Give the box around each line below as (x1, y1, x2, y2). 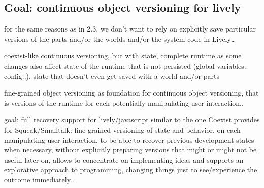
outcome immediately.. (4, 174, 74, 184)
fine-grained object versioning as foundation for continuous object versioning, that (4, 87, 259, 98)
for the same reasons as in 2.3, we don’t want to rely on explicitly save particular (4, 23, 256, 34)
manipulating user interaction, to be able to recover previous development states (4, 134, 254, 145)
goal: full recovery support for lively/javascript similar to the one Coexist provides (4, 114, 260, 125)
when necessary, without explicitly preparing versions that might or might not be (4, 144, 257, 155)
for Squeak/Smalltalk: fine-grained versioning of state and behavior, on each (4, 124, 241, 135)
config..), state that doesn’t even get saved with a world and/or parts (4, 70, 219, 81)
